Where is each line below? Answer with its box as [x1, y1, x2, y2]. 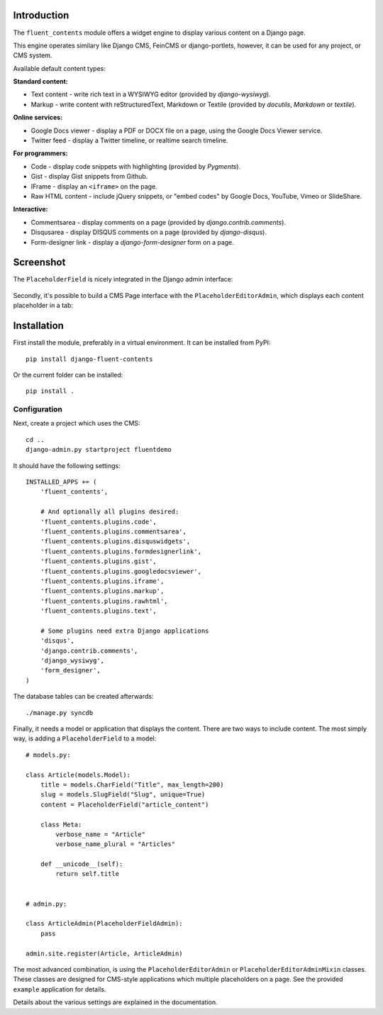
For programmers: [13, 149, 68, 157]
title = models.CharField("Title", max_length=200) [40, 780, 224, 789]
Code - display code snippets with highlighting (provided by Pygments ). [30, 162, 241, 170]
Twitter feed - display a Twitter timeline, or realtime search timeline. [30, 136, 228, 145]
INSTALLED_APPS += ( [26, 478, 97, 486]
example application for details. [13, 985, 106, 993]
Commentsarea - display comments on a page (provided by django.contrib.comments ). [30, 218, 287, 226]
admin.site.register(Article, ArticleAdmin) [26, 949, 184, 958]
